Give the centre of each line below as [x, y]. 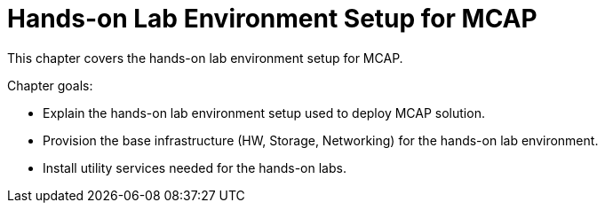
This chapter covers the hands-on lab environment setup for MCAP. [205, 58]
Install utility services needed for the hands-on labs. [195, 167]
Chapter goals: [50, 85]
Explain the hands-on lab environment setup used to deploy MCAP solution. [264, 113]
